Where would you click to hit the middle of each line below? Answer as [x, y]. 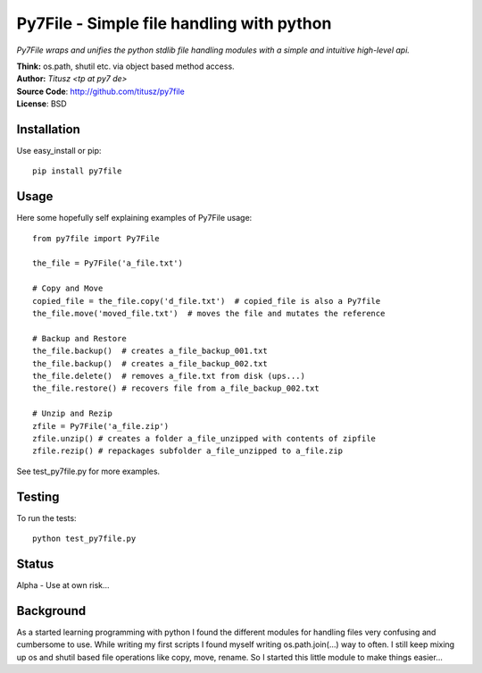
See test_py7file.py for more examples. [88, 471]
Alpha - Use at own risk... [63, 585]
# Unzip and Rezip [73, 414]
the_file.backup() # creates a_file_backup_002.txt [150, 363]
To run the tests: [46, 517]
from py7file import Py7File [96, 238]
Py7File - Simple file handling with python [174, 23]
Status [35, 564]
